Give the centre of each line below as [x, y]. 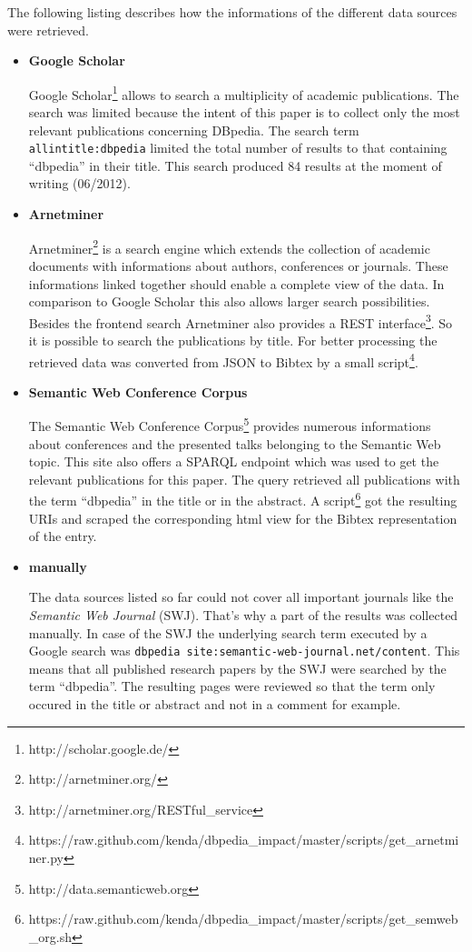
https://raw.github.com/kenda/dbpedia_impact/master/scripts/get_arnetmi [244, 840]
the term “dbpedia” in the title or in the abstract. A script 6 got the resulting [243, 499]
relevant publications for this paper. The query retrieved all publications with [244, 479]
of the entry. [63, 536]
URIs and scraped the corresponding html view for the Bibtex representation [243, 518]
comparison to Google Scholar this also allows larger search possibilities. [229, 301]
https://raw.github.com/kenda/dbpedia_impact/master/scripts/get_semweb [243, 919]
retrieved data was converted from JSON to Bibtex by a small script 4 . [223, 360]
